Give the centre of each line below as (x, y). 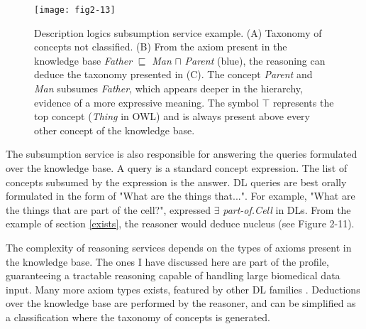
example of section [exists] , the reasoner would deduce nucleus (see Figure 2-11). (180, 223)
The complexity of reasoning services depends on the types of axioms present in (179, 247)
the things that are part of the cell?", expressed (109, 209)
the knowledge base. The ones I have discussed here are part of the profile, (167, 261)
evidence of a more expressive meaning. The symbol (146, 102)
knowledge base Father (83, 60)
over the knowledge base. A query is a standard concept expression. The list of (177, 168)
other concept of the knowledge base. (115, 130)
